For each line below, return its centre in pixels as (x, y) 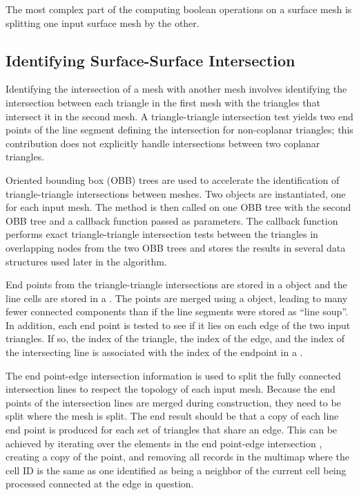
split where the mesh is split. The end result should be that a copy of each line (172, 416)
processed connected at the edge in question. (100, 484)
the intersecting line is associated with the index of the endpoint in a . (154, 352)
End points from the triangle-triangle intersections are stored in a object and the (176, 284)
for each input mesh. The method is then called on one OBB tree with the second (178, 207)
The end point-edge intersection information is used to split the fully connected (173, 375)
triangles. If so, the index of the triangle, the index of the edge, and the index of (175, 338)
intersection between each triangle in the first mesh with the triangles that (163, 102)
